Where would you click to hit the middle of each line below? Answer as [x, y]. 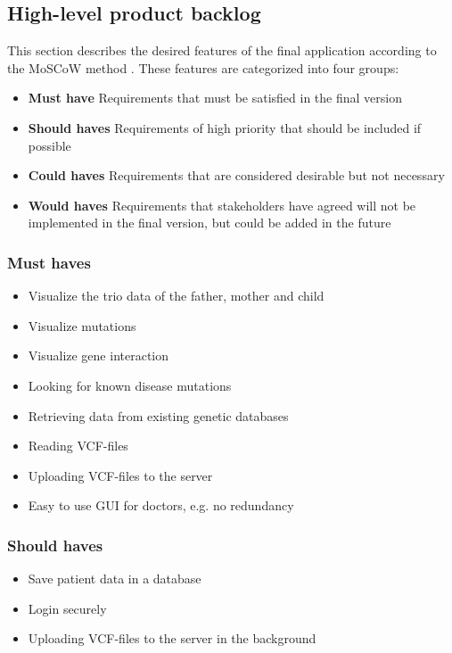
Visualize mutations [82, 325]
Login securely [67, 608]
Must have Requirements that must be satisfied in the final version [215, 98]
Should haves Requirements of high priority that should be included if [225, 127]
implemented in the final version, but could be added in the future [210, 223]
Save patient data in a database [115, 579]
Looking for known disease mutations [130, 385]
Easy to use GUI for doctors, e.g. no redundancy [161, 505]
